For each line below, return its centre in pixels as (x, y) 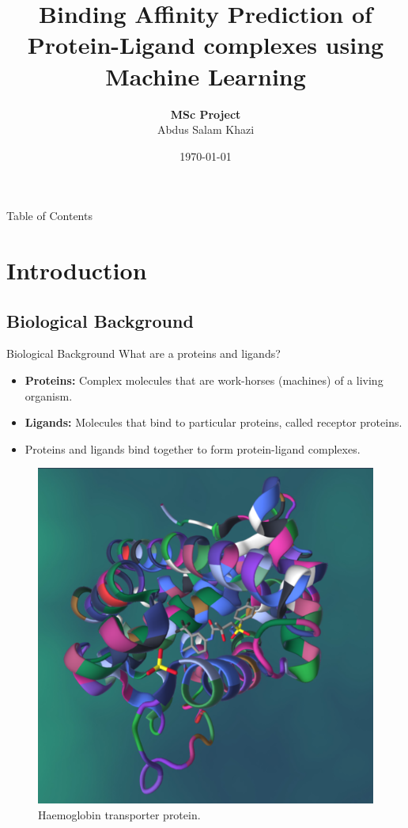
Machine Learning (206, 76)
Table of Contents (49, 216)
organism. (49, 395)
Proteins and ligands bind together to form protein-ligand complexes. (193, 448)
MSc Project (206, 114)
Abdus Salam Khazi (206, 129)
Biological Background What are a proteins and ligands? (144, 353)
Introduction (77, 270)
